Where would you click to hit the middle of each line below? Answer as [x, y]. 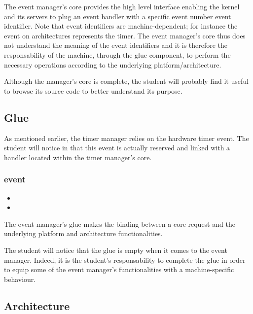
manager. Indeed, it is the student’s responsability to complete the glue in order [125, 260]
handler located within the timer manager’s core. [78, 157]
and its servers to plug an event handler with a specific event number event [118, 16]
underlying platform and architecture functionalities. [83, 233]
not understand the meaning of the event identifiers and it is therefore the [116, 45]
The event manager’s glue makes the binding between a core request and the [120, 224]
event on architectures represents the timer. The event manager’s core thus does [125, 35]
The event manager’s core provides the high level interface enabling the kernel [122, 6]
